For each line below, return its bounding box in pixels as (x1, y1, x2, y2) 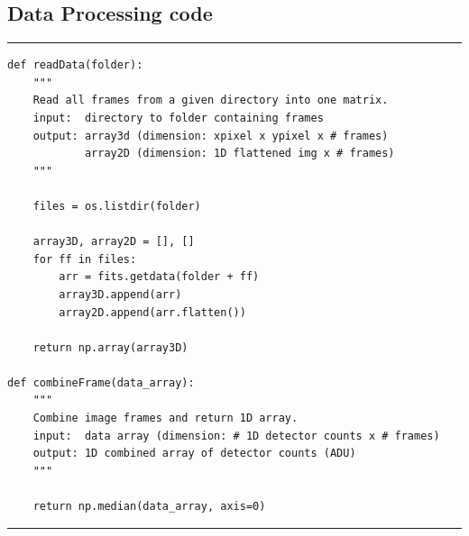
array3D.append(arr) (59, 287, 182, 301)
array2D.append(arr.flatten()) (59, 305, 246, 319)
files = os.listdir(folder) (32, 199, 201, 213)
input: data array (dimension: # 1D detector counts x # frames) (32, 429, 440, 442)
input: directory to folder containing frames (32, 111, 324, 124)
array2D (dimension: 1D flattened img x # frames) (84, 147, 395, 160)
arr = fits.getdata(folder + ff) (59, 270, 260, 284)
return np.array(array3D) (32, 341, 189, 354)
